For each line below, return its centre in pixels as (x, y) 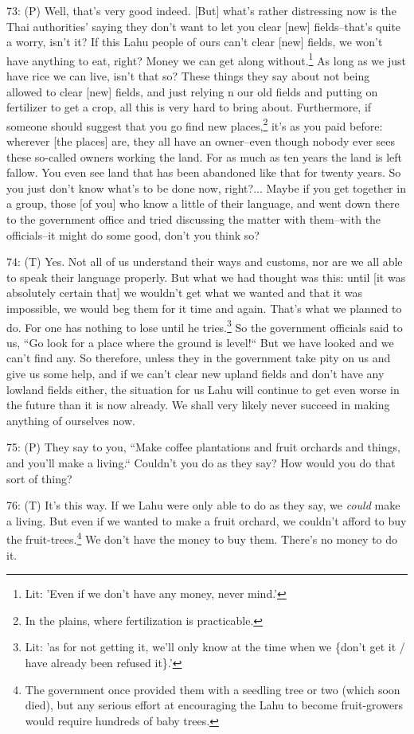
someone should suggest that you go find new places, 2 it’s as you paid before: (195, 124)
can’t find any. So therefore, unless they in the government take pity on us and (199, 358)
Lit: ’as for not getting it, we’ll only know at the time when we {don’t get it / (215, 647)
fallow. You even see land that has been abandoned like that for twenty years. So (204, 172)
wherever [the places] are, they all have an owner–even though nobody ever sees (201, 141)
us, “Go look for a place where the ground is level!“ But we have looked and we (200, 342)
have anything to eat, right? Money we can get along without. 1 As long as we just (206, 59)
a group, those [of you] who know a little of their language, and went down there (203, 203)
